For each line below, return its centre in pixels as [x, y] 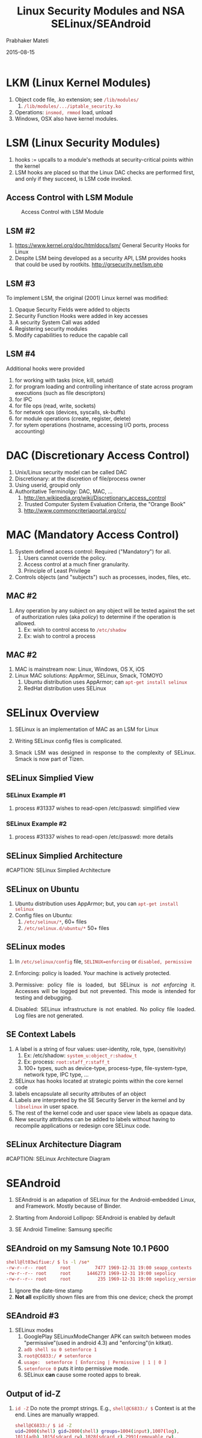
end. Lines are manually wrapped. [57, 1415]
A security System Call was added [57, 322]
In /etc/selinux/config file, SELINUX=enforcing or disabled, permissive [103, 961]
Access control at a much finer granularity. [77, 564]
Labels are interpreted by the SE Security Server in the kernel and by [100, 1100]
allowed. [25, 623]
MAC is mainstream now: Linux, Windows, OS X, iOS [80, 669]
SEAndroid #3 [33, 1316]
